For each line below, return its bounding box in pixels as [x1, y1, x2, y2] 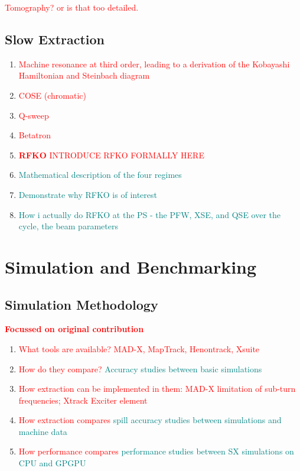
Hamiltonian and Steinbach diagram [18, 69, 150, 82]
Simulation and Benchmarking [5, 254, 257, 278]
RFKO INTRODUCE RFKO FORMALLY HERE [18, 148, 204, 161]
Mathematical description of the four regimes [18, 168, 182, 181]
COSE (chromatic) [18, 89, 86, 101]
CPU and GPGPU [18, 457, 86, 469]
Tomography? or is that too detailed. [5, 1, 139, 13]
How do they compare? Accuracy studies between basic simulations [18, 362, 262, 375]
